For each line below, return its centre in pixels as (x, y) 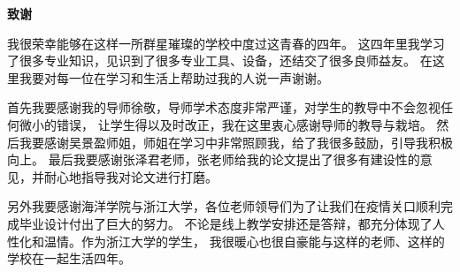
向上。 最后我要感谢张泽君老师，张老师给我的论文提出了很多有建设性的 (214, 159)
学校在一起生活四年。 (69, 258)
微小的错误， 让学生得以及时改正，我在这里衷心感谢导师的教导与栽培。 (226, 124)
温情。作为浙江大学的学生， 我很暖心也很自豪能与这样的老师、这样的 (244, 241)
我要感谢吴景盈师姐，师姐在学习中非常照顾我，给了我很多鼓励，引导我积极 (236, 142)
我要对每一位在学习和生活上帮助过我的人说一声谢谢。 (174, 77)
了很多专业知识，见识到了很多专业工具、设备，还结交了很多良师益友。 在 (220, 60)
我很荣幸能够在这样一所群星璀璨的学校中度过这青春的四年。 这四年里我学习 (226, 43)
